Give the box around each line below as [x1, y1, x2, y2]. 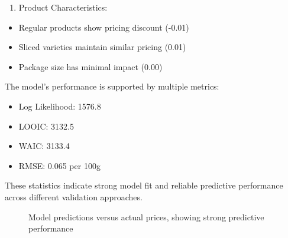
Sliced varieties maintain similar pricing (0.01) [18, 41, 186, 53]
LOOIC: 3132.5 [18, 120, 74, 132]
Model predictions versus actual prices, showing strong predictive [28, 210, 264, 223]
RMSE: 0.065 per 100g [18, 159, 101, 171]
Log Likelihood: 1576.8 [18, 100, 101, 112]
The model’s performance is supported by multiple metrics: [5, 80, 219, 92]
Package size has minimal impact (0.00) [18, 60, 163, 72]
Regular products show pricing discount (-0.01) [18, 21, 189, 33]
